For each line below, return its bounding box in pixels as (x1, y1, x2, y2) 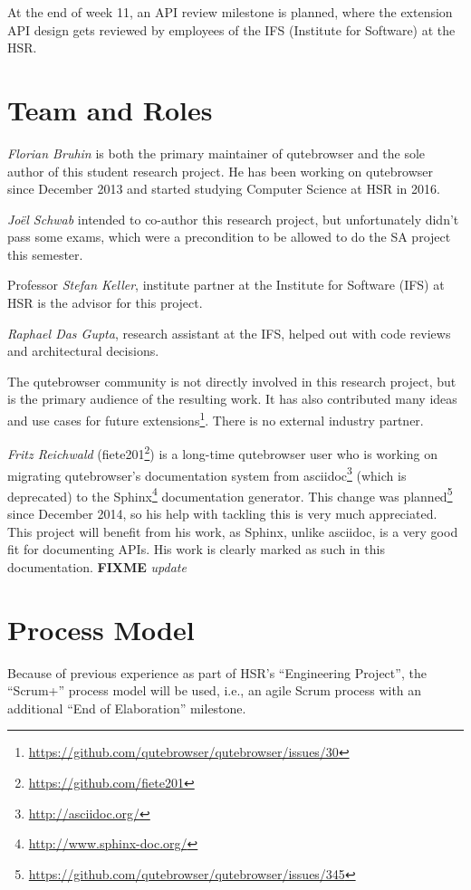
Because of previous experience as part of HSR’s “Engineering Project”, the (7, 663, 427, 682)
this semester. (7, 244, 83, 263)
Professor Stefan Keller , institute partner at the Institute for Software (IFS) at (7, 275, 445, 294)
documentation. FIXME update (7, 557, 187, 576)
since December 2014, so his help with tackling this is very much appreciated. (7, 504, 437, 523)
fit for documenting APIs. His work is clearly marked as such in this (7, 540, 385, 559)
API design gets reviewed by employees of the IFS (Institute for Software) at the (7, 20, 456, 39)
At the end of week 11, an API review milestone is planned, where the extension (7, 3, 453, 21)
